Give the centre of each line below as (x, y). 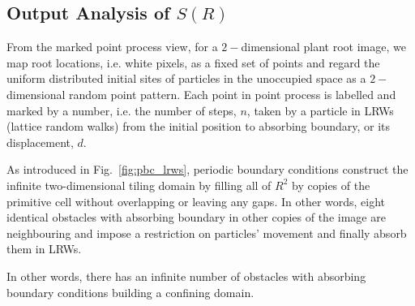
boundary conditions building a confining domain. (130, 292)
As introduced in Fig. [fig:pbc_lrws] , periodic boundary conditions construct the (207, 169)
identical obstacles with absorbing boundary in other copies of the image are (196, 217)
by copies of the (331, 185)
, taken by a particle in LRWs (320, 110)
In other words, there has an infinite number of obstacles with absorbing (186, 276)
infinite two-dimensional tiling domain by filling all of (139, 185)
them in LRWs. (44, 249)
